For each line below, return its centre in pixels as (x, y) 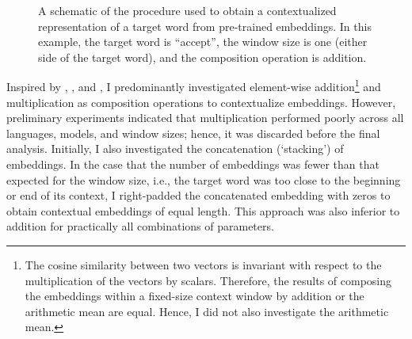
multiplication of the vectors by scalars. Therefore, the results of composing (208, 280)
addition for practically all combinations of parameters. (140, 226)
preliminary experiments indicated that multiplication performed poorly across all (205, 118)
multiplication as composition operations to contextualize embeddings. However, (201, 102)
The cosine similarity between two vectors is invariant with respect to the (203, 264)
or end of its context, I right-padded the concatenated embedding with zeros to (198, 195)
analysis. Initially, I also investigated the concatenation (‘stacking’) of (175, 149)
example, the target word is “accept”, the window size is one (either (203, 42)
